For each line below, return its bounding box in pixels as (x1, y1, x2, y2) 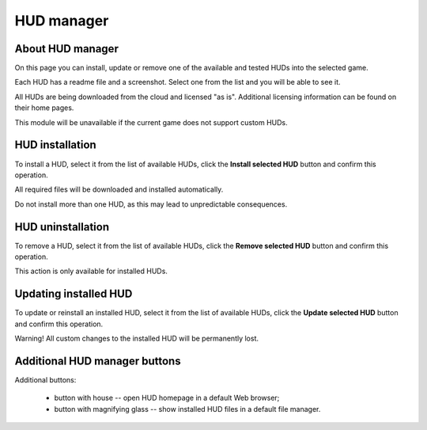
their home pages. (14, 103, 74, 112)
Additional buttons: (14, 375, 77, 384)
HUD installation (14, 139, 96, 152)
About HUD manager (14, 42, 119, 55)
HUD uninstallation (14, 220, 110, 234)
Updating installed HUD (14, 287, 133, 301)
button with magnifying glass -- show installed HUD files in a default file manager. (54, 404, 321, 413)
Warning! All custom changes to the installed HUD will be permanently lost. (14, 333, 259, 344)
